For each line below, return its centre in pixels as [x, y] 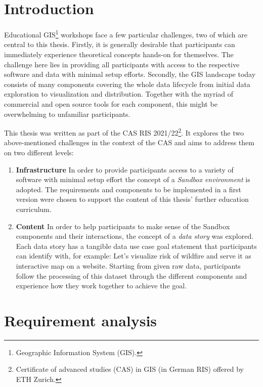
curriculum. [34, 209]
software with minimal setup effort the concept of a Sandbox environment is [133, 179]
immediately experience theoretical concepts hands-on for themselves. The [119, 54]
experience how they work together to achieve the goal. [101, 286]
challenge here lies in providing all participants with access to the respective [122, 64]
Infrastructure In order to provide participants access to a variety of [125, 169]
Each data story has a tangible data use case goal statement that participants [136, 246]
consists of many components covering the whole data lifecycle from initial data [127, 84]
